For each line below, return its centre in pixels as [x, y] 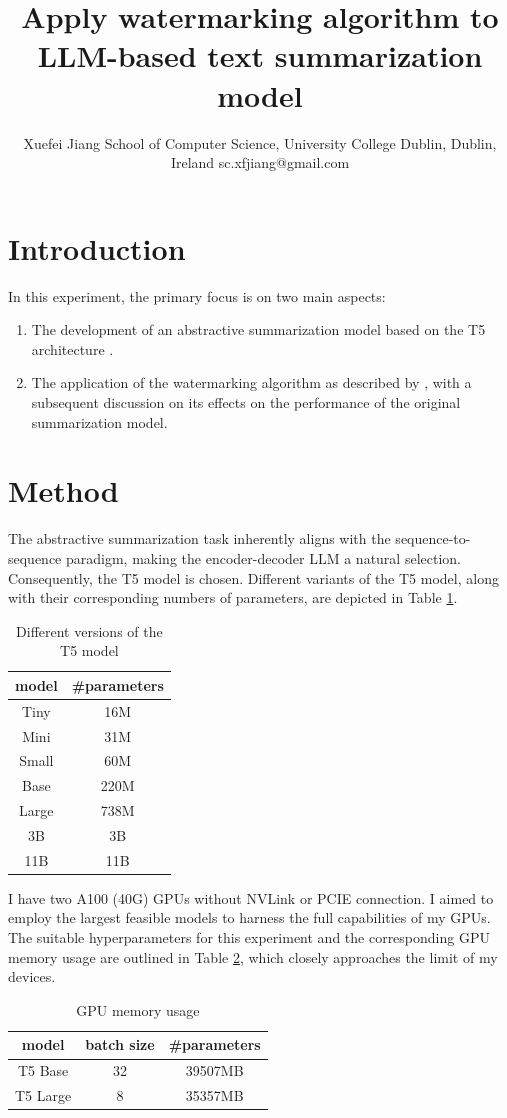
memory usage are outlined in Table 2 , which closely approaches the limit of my [253, 956]
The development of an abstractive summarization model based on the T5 [258, 329]
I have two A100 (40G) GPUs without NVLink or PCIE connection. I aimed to [251, 897]
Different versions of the [89, 630]
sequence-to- [433, 538]
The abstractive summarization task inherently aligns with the [199, 538]
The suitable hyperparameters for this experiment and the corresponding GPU [249, 937]
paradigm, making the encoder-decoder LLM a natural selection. [263, 557]
